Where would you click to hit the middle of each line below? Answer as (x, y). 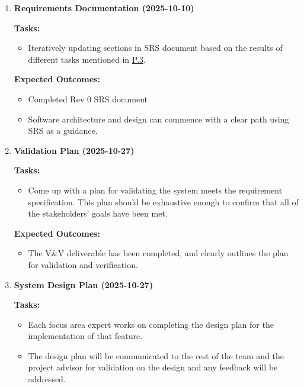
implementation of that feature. (85, 336)
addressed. (47, 379)
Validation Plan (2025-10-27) (74, 150)
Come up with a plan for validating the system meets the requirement (155, 190)
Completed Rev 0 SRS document (88, 99)
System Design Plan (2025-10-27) (84, 284)
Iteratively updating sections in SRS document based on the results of (155, 48)
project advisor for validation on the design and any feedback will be (153, 367)
